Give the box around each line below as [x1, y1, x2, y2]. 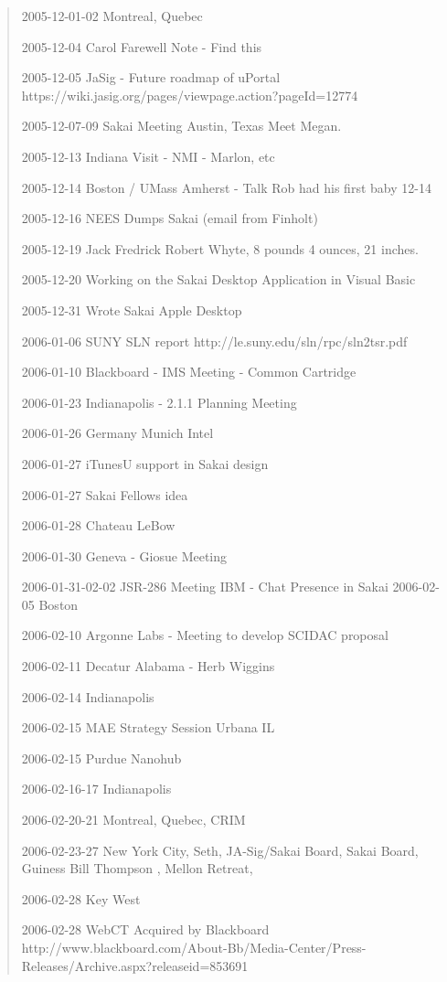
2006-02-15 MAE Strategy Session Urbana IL [21, 718, 275, 737]
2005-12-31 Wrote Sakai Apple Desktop [21, 300, 242, 319]
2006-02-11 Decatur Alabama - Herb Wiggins [21, 656, 275, 676]
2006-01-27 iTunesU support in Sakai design [21, 454, 269, 473]
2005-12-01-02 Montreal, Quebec [21, 6, 203, 25]
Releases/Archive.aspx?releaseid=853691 [21, 955, 249, 975]
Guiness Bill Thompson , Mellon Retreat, [21, 859, 253, 878]
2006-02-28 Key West [21, 889, 141, 908]
